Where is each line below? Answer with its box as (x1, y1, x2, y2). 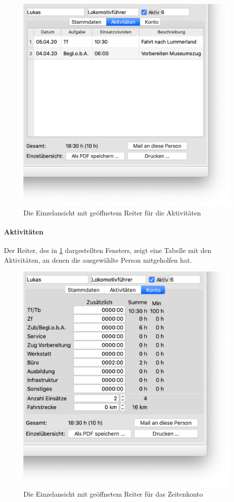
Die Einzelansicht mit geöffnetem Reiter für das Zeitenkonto (23, 488, 203, 499)
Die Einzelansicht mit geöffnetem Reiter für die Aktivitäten (23, 207, 201, 217)
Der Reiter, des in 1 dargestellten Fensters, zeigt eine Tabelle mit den (4, 245, 212, 255)
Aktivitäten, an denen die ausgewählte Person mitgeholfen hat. (4, 254, 192, 265)
